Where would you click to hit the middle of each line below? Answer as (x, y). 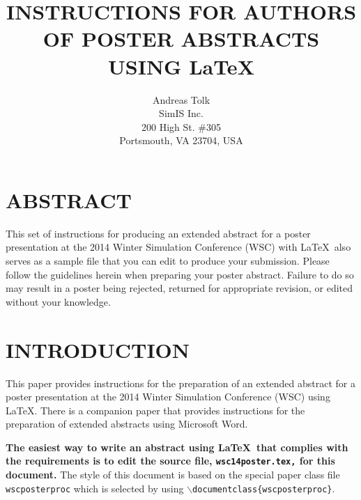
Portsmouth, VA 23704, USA (181, 140)
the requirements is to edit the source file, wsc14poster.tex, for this (170, 461)
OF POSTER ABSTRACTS (181, 39)
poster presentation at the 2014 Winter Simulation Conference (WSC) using (168, 397)
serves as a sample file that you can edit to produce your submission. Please (168, 260)
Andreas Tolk (181, 99)
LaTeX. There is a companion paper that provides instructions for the (155, 410)
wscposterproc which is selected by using (95, 488)
